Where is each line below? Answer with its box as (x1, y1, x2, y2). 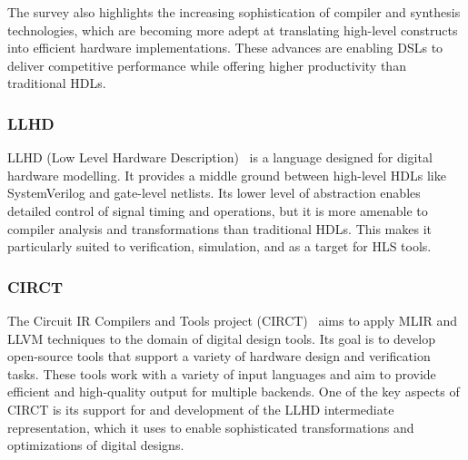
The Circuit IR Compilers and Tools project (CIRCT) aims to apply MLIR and (7, 310, 458, 329)
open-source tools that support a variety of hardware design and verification (7, 347, 431, 366)
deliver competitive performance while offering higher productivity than (7, 55, 406, 74)
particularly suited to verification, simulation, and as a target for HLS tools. (7, 237, 432, 256)
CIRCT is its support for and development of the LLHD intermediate (7, 399, 394, 418)
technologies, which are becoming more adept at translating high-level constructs (7, 20, 458, 39)
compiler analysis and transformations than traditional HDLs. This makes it (7, 219, 432, 238)
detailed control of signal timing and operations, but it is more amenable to (7, 201, 428, 220)
